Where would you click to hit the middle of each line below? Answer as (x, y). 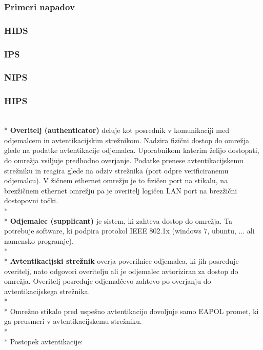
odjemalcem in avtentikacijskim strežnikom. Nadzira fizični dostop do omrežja (127, 140)
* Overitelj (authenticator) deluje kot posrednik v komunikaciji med (117, 130)
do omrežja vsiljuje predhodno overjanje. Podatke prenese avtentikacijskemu (124, 160)
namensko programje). (39, 240)
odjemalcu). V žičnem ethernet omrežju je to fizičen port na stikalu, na (116, 180)
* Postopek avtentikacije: (44, 341)
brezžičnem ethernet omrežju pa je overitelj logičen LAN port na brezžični (121, 190)
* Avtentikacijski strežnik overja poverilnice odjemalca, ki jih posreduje (122, 260)
